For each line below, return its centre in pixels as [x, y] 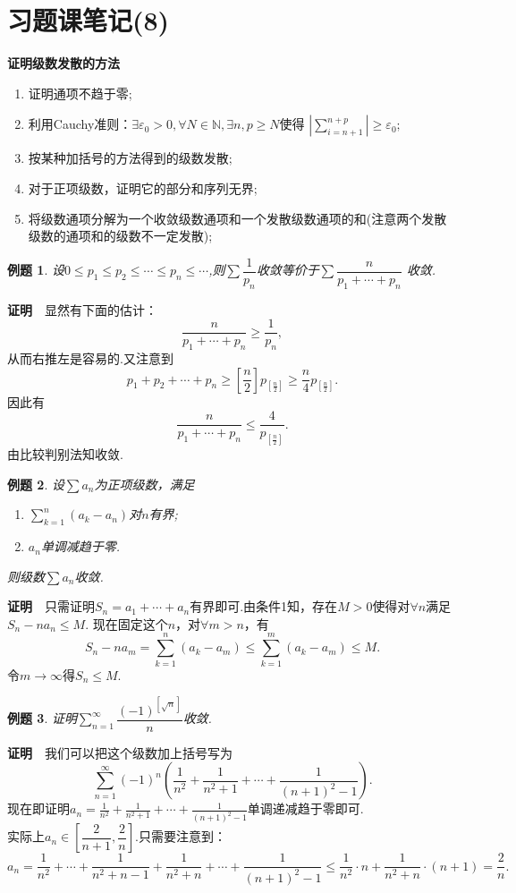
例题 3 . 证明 [42, 718]
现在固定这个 [130, 623]
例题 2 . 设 [36, 484]
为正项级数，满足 [144, 484]
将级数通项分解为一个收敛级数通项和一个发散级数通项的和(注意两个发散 [237, 218]
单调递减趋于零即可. [305, 808]
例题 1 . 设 [36, 270]
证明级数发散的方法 [63, 63]
